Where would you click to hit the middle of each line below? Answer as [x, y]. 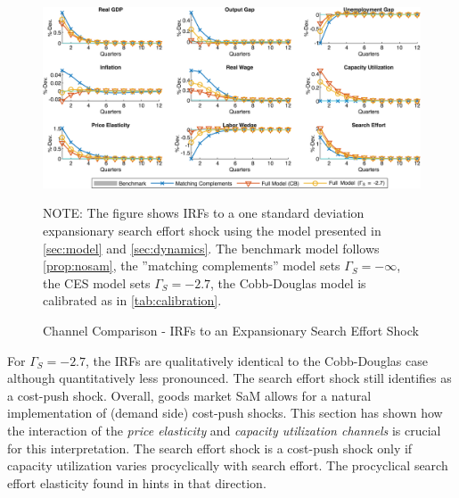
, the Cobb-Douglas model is [288, 282]
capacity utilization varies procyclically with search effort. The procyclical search [228, 465]
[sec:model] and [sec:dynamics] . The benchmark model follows [211, 248]
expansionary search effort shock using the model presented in [212, 231]
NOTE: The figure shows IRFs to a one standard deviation [204, 213]
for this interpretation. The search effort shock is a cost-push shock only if [210, 448]
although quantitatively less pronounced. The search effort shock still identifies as [229, 378]
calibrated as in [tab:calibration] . [132, 300]
